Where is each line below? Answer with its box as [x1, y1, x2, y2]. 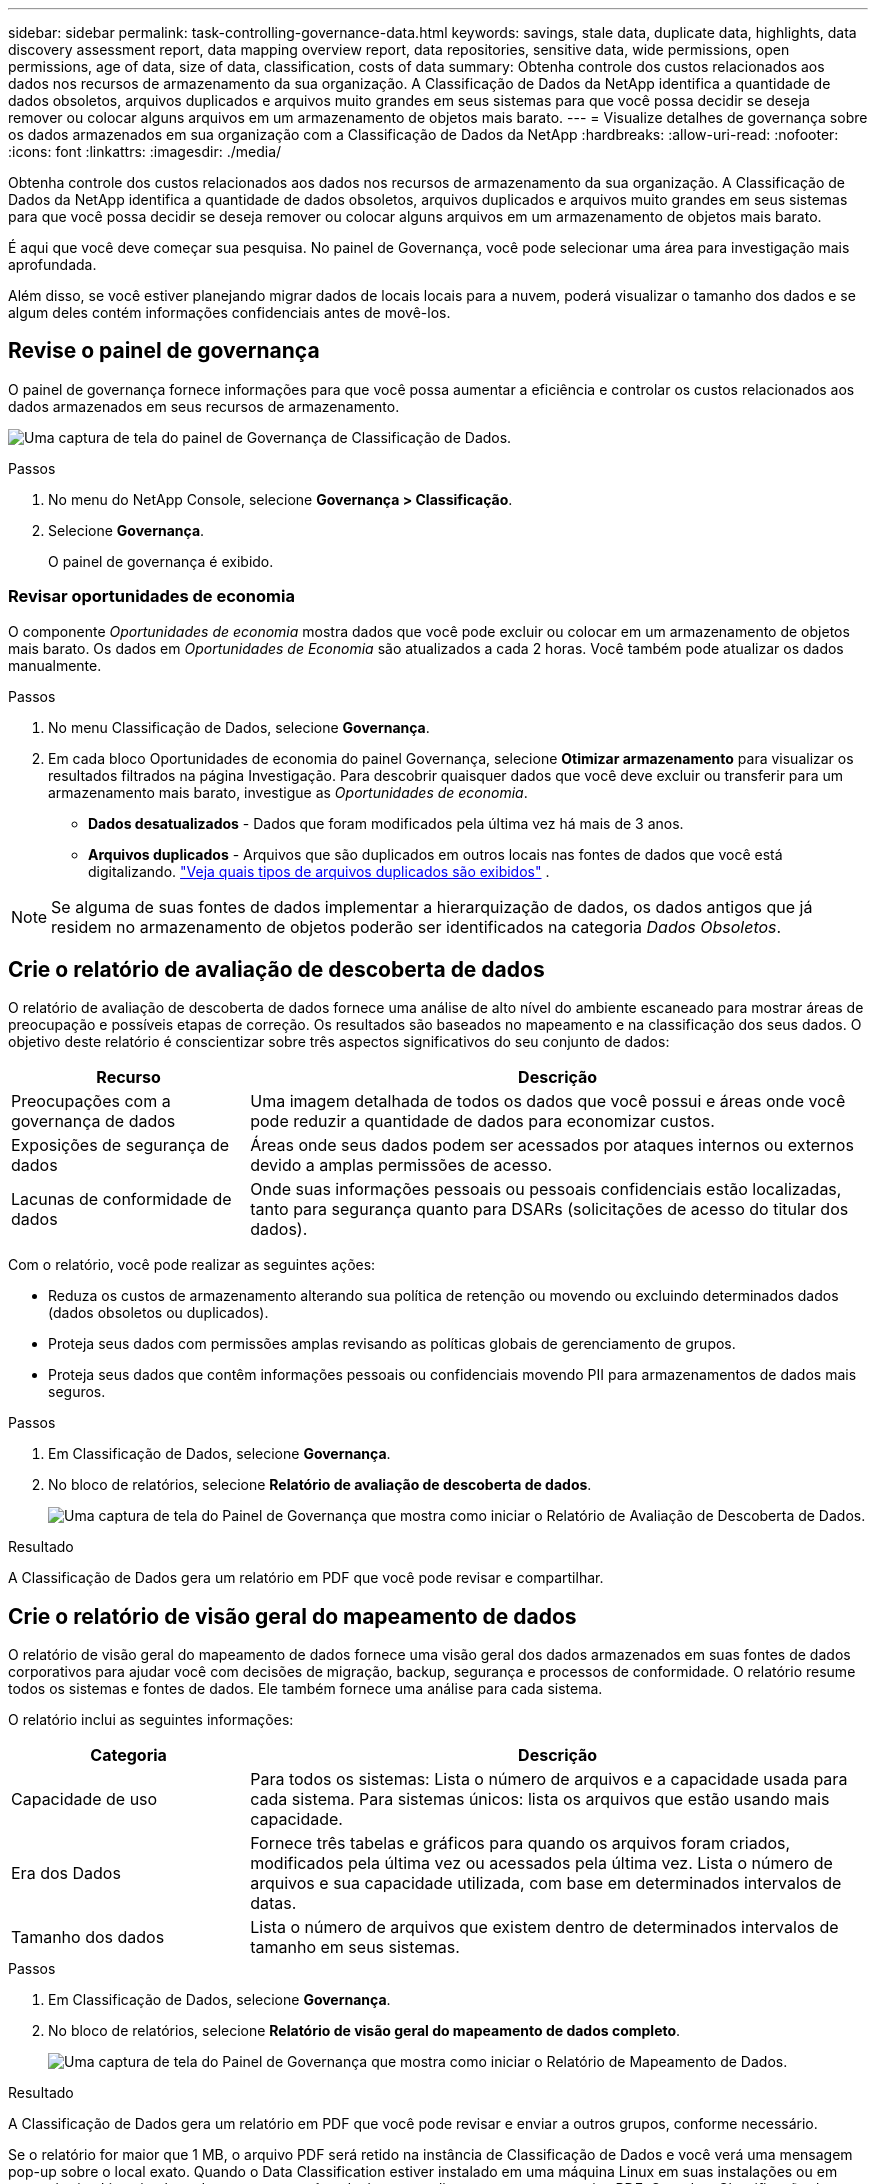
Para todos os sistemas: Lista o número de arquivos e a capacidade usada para [250, 1769, 848, 1790]
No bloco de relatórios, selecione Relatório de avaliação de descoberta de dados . [48, 1476, 592, 1494]
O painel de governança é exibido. [48, 552, 274, 570]
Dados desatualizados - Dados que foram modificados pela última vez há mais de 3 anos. [88, 814, 684, 832]
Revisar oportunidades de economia [8, 586, 295, 607]
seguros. [48, 1383, 106, 1401]
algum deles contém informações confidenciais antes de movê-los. [8, 304, 451, 321]
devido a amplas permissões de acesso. [250, 1155, 553, 1176]
